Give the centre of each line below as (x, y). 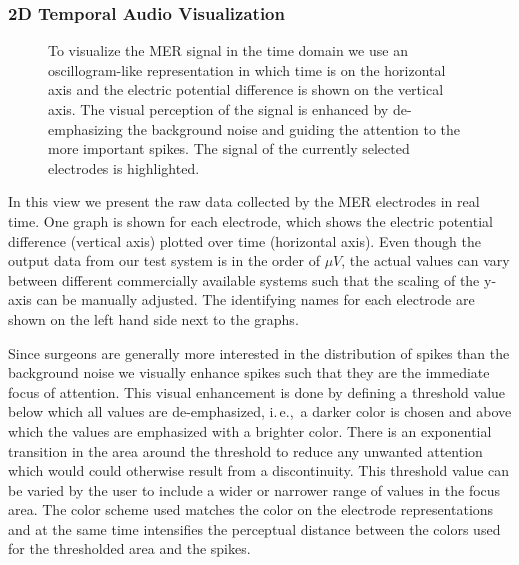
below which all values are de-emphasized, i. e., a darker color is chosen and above (260, 411)
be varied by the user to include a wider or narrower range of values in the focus (254, 489)
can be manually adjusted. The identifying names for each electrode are (255, 299)
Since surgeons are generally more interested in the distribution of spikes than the (259, 352)
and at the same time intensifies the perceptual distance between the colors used (254, 528)
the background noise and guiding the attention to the (294, 128)
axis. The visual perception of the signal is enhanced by (218, 109)
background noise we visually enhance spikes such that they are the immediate (249, 372)
